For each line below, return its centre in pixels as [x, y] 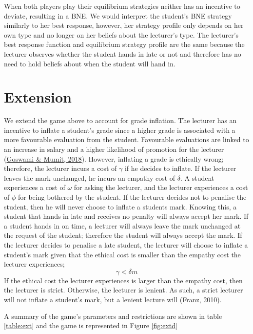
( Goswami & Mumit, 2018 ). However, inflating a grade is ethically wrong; [114, 158]
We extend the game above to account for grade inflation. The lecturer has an [120, 120]
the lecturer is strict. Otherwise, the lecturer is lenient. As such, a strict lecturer [124, 290]
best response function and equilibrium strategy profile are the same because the [124, 44]
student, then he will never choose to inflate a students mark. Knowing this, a [120, 206]
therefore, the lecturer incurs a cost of [60, 168]
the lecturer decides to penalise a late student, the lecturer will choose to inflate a [126, 245]
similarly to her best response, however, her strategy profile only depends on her [124, 25]
